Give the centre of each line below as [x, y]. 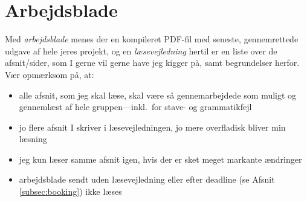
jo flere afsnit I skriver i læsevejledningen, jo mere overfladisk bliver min [152, 127]
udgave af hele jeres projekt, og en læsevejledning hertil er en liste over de [141, 50]
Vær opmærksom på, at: [50, 74]
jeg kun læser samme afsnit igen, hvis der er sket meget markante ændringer [160, 159]
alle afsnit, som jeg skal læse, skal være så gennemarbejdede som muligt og [158, 95]
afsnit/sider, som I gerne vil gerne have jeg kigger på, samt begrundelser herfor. [152, 63]
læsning [33, 139]
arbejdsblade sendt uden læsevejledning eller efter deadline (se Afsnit [147, 179]
